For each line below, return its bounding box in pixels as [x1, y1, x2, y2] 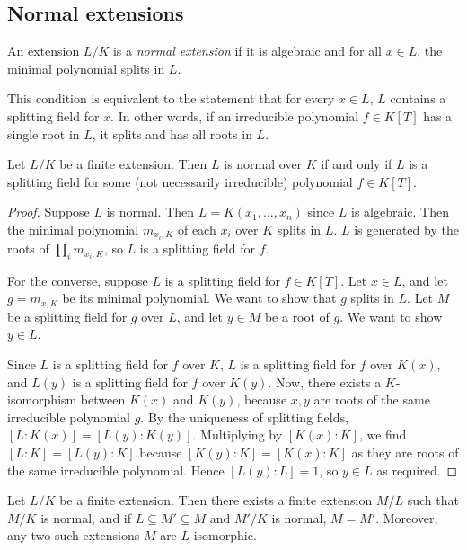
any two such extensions [7, 526, 140, 545]
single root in [7, 124, 80, 143]
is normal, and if [40, 508, 132, 527]
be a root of [264, 306, 330, 325]
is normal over [224, 155, 303, 173]
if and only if [321, 155, 392, 173]
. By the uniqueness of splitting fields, [140, 407, 348, 426]
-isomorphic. [189, 526, 257, 545]
